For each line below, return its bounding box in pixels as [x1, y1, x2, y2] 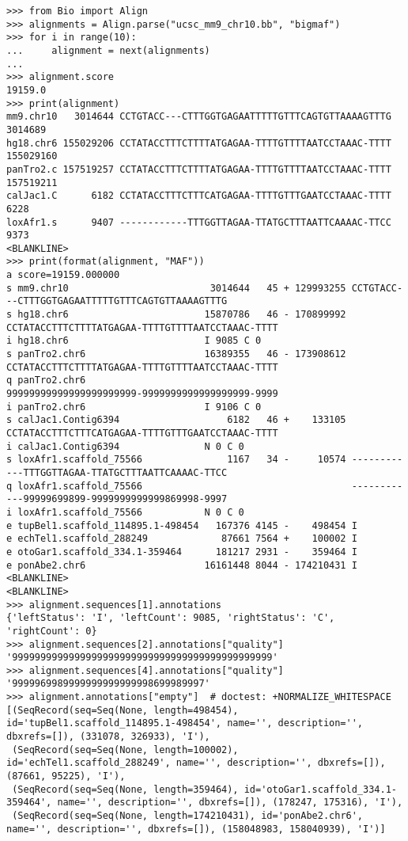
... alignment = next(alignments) [6, 44, 210, 56]
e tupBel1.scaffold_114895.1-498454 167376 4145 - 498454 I [6, 519, 357, 531]
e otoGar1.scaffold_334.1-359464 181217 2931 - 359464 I [6, 546, 357, 557]
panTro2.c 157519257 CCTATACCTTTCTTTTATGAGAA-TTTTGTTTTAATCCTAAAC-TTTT [6, 163, 391, 175]
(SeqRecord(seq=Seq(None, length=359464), [12, 783, 239, 795]
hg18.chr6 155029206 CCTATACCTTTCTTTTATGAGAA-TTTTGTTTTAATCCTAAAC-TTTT [6, 137, 391, 149]
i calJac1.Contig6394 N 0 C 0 [6, 440, 244, 452]
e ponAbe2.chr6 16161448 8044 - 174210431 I [6, 559, 357, 571]
